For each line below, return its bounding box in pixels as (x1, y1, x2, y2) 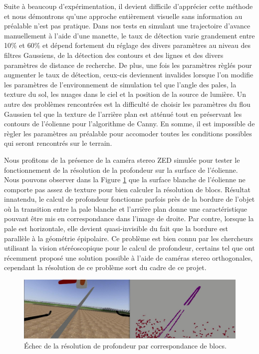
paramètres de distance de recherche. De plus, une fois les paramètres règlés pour (4, 59, 252, 70)
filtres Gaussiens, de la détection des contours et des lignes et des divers (4, 49, 224, 60)
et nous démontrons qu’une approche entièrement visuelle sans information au (4, 10, 243, 21)
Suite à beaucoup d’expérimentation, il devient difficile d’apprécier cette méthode (4, 1, 253, 11)
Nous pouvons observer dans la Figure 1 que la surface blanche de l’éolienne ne (4, 174, 246, 185)
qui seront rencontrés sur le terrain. (4, 138, 112, 148)
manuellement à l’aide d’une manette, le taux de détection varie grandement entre (4, 30, 255, 40)
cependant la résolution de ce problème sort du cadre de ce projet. (4, 262, 207, 273)
